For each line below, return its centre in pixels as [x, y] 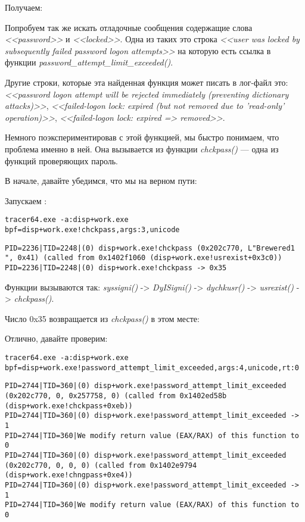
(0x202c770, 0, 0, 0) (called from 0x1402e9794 [101, 465]
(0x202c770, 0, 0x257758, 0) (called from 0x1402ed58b [116, 396]
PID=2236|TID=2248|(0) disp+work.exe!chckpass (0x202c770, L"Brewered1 [150, 248]
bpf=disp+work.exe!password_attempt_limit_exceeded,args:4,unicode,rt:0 [152, 368]
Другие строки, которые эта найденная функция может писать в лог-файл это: [147, 82]
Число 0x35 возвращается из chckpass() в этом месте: [102, 318]
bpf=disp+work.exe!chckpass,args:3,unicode [92, 229]
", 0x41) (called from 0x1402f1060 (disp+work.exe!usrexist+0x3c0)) [144, 258]
